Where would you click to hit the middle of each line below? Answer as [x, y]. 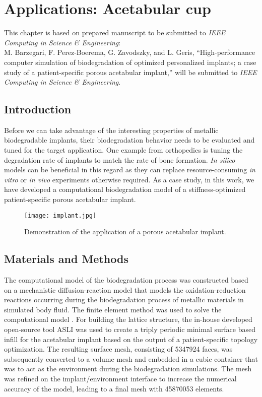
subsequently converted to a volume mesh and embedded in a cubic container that [131, 358]
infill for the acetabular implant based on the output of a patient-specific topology [131, 339]
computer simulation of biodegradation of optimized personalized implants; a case [130, 62]
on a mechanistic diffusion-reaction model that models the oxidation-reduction [125, 289]
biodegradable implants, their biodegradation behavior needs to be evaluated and [129, 140]
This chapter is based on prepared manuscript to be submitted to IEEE [115, 32]
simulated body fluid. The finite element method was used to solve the [113, 309]
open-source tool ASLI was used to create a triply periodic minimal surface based [130, 329]
